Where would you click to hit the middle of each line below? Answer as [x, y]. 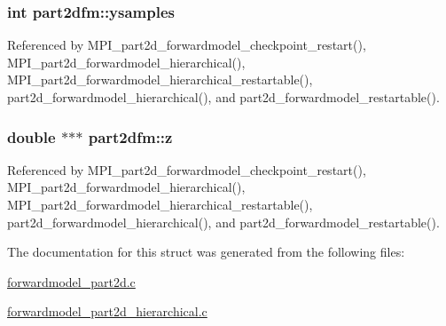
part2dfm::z [130, 136]
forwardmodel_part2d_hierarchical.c [107, 311]
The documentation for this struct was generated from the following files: [206, 252]
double [31, 136]
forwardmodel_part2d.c [71, 281]
